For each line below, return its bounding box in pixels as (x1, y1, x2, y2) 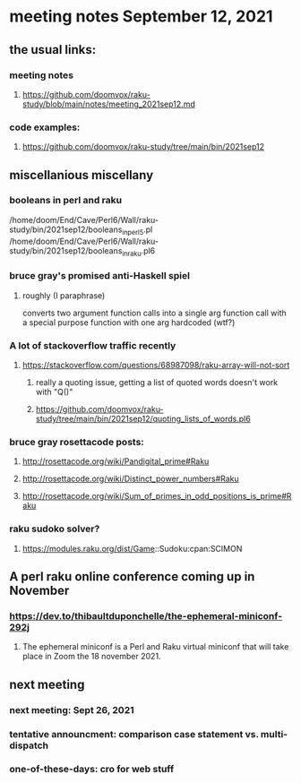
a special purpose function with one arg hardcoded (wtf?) (21, 316, 236, 328)
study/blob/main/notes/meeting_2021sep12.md (21, 99, 195, 109)
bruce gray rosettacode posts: (9, 435, 145, 448)
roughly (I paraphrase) (21, 289, 106, 301)
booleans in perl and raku (9, 194, 123, 207)
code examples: (9, 121, 81, 133)
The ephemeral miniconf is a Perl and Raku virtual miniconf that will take (21, 641, 289, 652)
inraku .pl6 (122, 245, 156, 258)
